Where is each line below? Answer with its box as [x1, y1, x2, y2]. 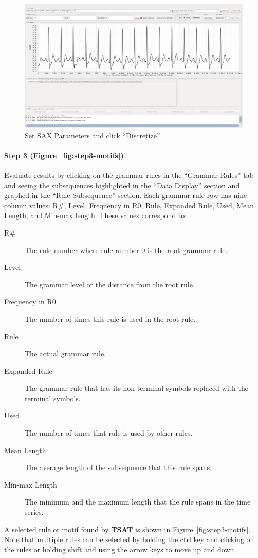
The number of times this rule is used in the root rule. [25, 313, 196, 324]
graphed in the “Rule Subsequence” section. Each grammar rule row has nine [4, 190, 247, 201]
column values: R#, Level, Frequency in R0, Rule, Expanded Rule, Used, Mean [4, 200, 254, 210]
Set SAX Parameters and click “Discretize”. [25, 130, 161, 140]
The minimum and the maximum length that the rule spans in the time [25, 496, 251, 507]
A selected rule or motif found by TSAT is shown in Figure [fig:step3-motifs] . [4, 524, 251, 534]
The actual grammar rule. [25, 348, 106, 359]
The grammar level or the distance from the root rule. [25, 279, 195, 290]
